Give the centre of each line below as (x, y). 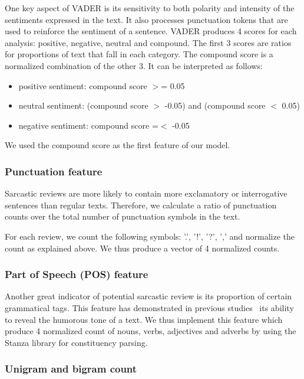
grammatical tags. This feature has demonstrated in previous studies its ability (149, 307)
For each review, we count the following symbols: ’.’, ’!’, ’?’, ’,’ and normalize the (150, 236)
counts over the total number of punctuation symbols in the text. (123, 216)
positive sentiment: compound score (83, 85)
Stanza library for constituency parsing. (76, 342)
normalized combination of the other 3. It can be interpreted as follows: (134, 65)
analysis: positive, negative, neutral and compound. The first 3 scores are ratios (148, 42)
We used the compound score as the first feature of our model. (118, 145)
